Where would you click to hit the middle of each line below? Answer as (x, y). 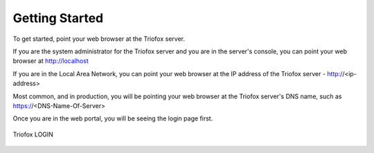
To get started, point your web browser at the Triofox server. (99, 39)
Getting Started (58, 18)
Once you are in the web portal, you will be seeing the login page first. (113, 118)
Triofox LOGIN (33, 134)
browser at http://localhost (51, 61)
